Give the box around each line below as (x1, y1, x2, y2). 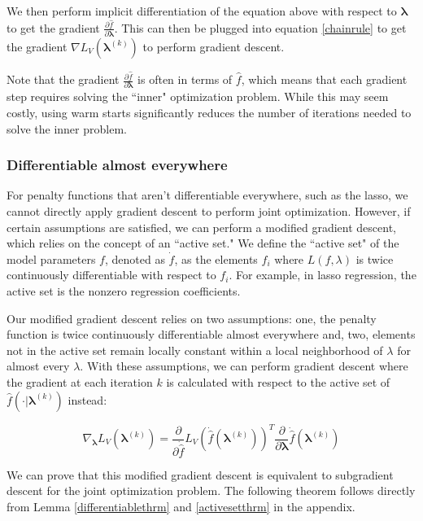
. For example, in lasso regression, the (229, 266, 416, 283)
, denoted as (104, 250, 165, 267)
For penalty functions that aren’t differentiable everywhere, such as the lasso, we (7, 186, 408, 204)
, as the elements (174, 250, 258, 267)
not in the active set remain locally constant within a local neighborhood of (7, 341, 383, 358)
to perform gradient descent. (142, 37, 285, 55)
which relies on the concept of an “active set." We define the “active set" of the (7, 234, 399, 252)
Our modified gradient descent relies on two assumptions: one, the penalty (7, 309, 377, 326)
